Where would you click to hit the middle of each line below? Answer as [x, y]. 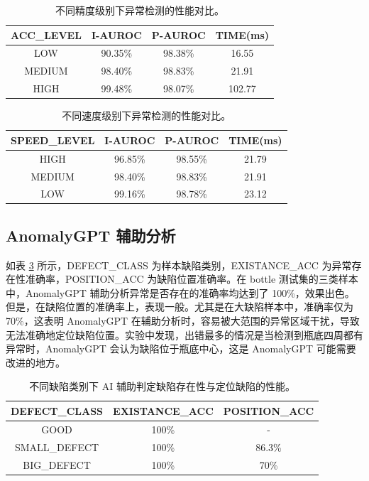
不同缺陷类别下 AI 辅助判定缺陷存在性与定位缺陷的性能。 [163, 386]
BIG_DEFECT [57, 464]
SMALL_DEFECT [57, 447]
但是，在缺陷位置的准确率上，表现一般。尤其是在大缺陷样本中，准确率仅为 [180, 307]
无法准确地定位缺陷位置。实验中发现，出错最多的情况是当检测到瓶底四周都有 [184, 334]
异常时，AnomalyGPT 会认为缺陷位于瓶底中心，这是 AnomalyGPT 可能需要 [181, 348]
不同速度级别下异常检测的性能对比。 [147, 115]
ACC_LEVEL [46, 34]
